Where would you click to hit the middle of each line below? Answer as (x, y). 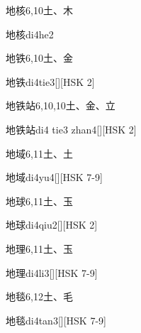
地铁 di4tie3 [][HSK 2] (50, 81)
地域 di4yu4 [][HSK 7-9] (54, 177)
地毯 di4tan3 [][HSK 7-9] (56, 320)
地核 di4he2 (30, 34)
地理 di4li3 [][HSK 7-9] (52, 272)
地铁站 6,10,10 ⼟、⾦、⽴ (61, 105)
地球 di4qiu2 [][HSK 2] (52, 225)
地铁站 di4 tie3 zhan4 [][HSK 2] (71, 129)
